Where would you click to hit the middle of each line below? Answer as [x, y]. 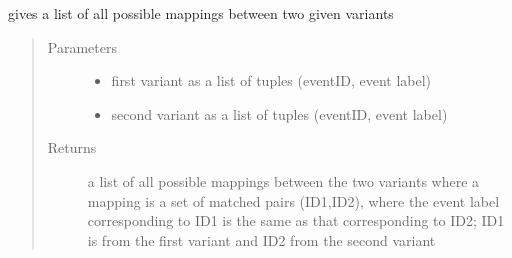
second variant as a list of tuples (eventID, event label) [279, 113]
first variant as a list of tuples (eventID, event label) [271, 80]
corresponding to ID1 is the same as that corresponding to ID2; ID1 [296, 220]
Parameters [82, 46]
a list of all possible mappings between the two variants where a [283, 180]
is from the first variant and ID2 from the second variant [261, 239]
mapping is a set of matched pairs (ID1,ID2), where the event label [293, 200]
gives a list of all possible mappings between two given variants [201, 13]
